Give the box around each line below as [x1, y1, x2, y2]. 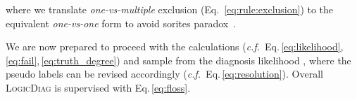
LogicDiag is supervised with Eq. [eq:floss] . [6, 80, 191, 94]
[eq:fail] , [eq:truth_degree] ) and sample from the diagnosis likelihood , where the [6, 52, 351, 67]
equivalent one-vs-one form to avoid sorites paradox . [6, 15, 237, 30]
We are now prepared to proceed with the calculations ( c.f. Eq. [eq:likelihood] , [6, 39, 344, 54]
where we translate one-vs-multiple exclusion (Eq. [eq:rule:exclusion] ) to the [6, 2, 334, 16]
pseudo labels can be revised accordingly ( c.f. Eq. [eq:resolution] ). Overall [6, 66, 323, 81]
